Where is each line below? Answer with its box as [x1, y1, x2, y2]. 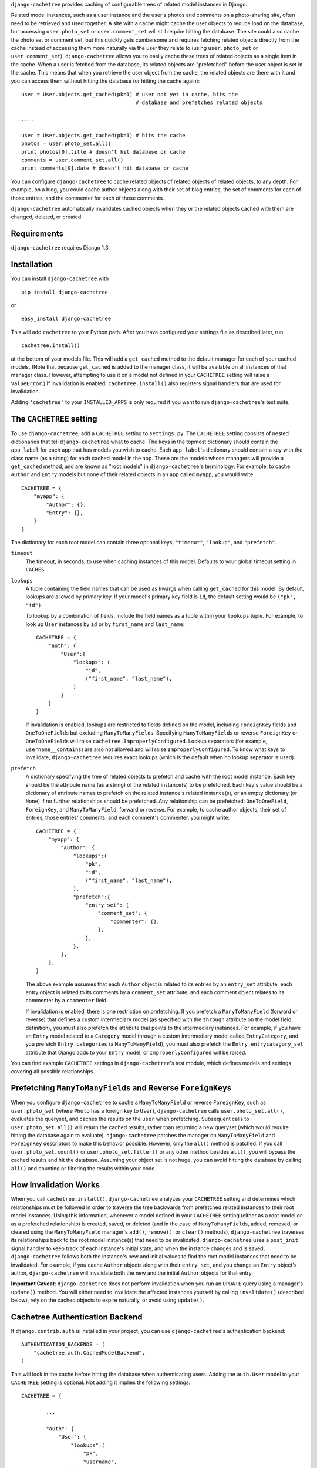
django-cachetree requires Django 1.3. [11, 244, 110, 251]
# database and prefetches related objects [135, 99, 263, 106]
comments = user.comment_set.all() [21, 157, 124, 164]
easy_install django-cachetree [21, 315, 112, 322]
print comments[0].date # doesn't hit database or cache [21, 165, 189, 171]
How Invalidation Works [11, 1180, 100, 1190]
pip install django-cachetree [21, 288, 109, 295]
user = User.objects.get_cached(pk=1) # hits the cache [21, 132, 186, 139]
